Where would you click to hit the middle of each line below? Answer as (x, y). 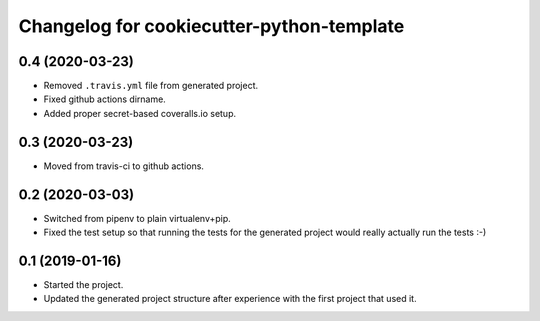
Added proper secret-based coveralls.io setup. (140, 113)
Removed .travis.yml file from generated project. (151, 86)
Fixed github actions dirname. (105, 99)
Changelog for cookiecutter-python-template (211, 26)
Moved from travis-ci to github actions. (124, 166)
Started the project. (83, 284)
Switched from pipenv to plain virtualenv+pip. (137, 218)
